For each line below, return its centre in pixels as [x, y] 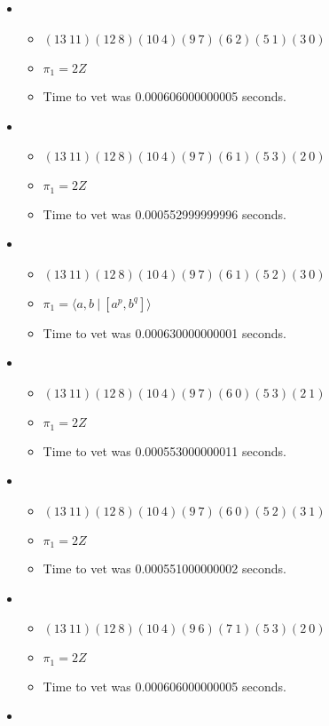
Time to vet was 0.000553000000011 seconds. [164, 450]
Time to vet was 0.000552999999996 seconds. [164, 213]
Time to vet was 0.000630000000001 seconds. [164, 332]
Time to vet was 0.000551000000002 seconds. [164, 568]
